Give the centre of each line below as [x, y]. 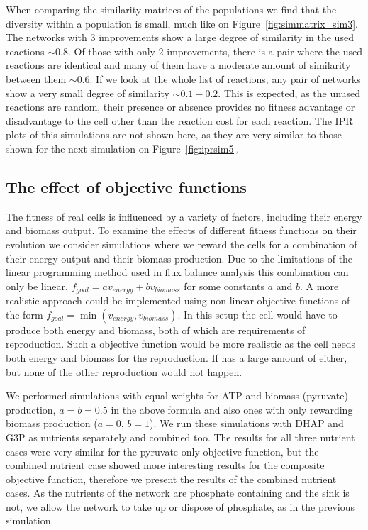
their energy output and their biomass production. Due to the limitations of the [179, 258]
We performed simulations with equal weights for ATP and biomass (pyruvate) [177, 396]
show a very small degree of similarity [88, 93]
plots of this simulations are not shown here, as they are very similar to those [174, 134]
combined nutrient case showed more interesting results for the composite [165, 465]
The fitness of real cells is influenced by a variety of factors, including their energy [184, 216]
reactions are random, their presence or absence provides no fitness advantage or [180, 107]
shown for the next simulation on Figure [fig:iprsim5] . [123, 148]
